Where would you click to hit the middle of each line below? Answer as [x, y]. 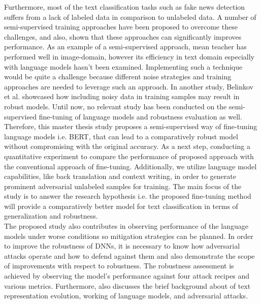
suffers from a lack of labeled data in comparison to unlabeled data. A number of [130, 17]
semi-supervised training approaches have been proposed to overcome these [121, 27]
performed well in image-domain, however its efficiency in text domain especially [129, 56]
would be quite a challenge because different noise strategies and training [118, 77]
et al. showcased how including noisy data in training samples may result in [122, 96]
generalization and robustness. [51, 216]
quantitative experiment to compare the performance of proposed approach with [129, 156]
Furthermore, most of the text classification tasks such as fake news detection [125, 7]
